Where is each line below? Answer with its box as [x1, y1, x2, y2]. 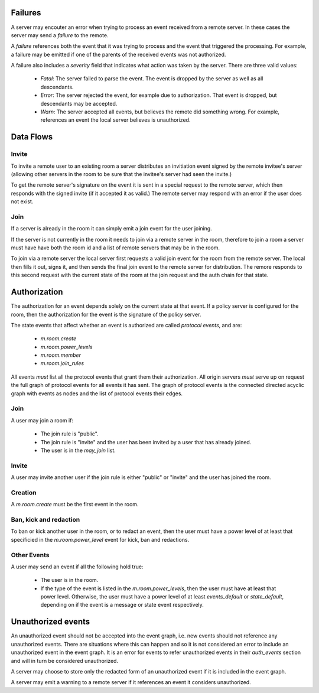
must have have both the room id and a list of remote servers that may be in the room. [11, 244, 220, 251]
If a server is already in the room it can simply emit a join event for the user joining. [11, 225, 212, 232]
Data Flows [11, 132, 53, 142]
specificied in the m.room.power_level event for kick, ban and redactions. [11, 536, 190, 543]
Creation [11, 488, 37, 496]
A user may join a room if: [11, 417, 74, 424]
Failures [11, 8, 41, 18]
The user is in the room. [40, 577, 99, 584]
